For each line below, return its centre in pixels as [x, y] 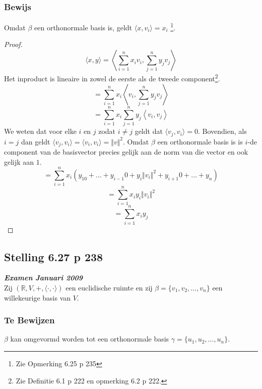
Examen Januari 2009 [44, 278]
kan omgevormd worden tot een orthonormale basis [90, 339]
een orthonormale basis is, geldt [83, 27]
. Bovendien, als [222, 131]
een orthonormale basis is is [200, 141]
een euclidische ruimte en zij [109, 287]
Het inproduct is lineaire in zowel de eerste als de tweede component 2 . [112, 78]
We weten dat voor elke [40, 131]
